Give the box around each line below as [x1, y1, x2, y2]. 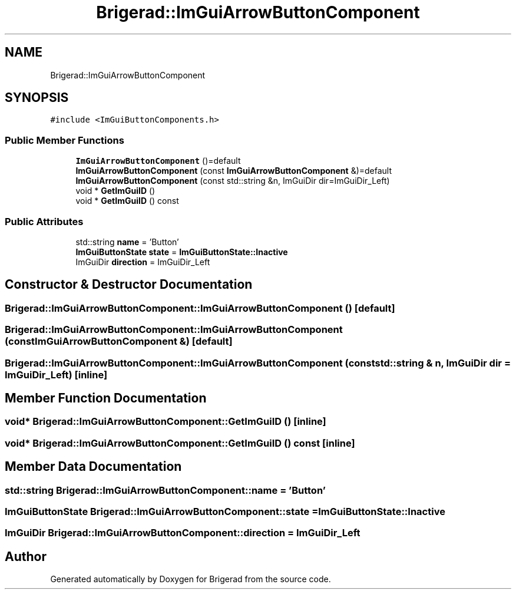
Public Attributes [5, 215, 84, 227]
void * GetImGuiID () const [75, 196, 179, 206]
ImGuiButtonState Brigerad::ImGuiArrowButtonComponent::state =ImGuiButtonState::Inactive [5, 505, 445, 517]
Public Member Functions [5, 134, 124, 146]
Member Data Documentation [5, 459, 182, 474]
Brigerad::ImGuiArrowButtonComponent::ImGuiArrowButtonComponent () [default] [5, 302, 395, 314]
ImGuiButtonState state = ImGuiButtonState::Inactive [75, 246, 288, 257]
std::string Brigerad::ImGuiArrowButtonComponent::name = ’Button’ [5, 484, 326, 496]
